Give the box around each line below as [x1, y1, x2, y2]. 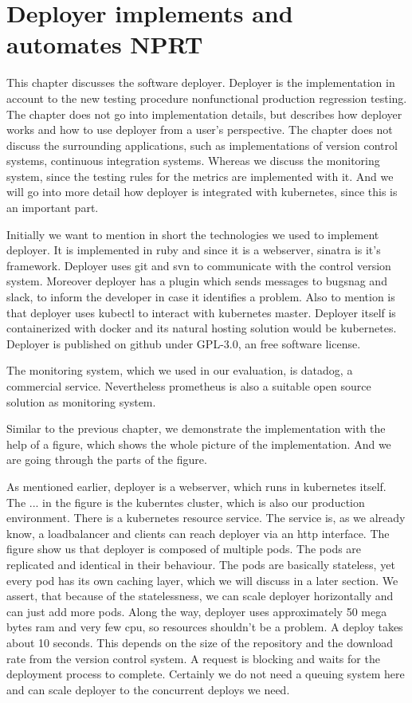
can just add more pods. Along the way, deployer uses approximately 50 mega [6, 603, 387, 619]
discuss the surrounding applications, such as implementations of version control [6, 136, 398, 153]
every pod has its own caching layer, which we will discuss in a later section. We [6, 571, 398, 588]
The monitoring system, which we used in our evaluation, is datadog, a [6, 362, 353, 379]
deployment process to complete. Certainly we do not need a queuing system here [6, 666, 405, 682]
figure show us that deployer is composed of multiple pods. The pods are [6, 540, 362, 557]
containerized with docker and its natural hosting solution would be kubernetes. [6, 320, 397, 336]
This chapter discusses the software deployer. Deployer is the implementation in [6, 74, 395, 91]
